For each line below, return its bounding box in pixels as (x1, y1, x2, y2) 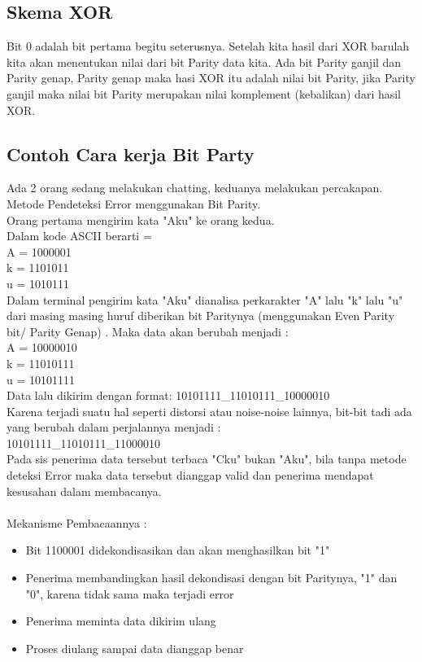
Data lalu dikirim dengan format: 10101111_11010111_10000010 (7, 387, 330, 404)
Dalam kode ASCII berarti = (7, 227, 152, 244)
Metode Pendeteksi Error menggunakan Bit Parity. (7, 195, 261, 212)
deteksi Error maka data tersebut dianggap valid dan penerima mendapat (7, 467, 374, 484)
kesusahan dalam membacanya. (7, 482, 162, 499)
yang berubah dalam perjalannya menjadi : (7, 419, 221, 436)
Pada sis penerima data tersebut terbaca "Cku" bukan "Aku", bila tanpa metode (7, 450, 407, 467)
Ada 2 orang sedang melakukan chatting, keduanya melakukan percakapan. (7, 179, 383, 196)
